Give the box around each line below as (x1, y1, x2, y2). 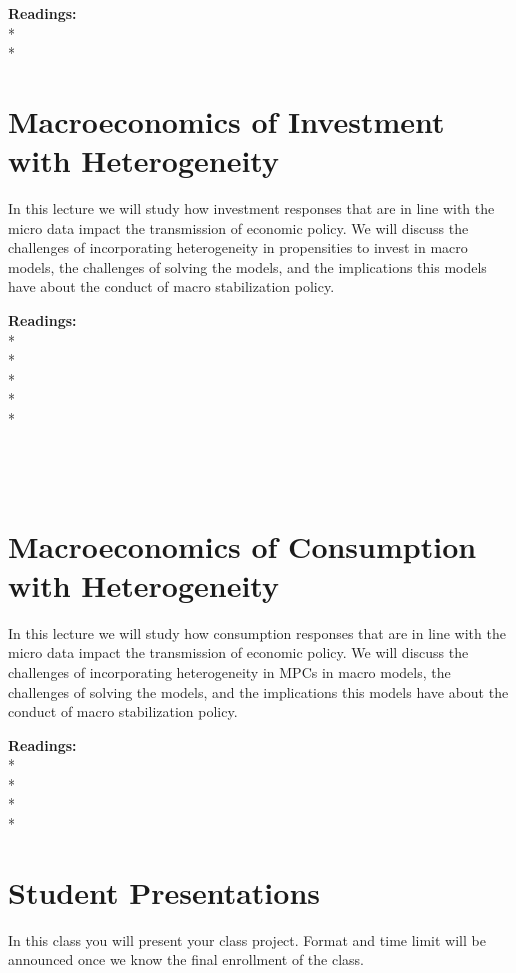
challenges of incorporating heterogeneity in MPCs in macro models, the (8, 661, 451, 682)
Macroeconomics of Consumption (8, 525, 477, 566)
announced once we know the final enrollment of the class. (8, 949, 365, 970)
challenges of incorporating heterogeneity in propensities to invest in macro (8, 237, 468, 258)
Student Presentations (8, 871, 321, 912)
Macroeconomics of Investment (8, 100, 445, 141)
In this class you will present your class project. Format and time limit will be (8, 929, 486, 950)
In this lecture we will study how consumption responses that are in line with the (8, 622, 506, 643)
